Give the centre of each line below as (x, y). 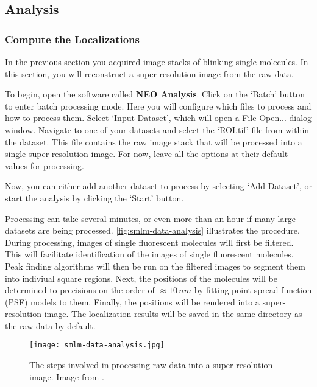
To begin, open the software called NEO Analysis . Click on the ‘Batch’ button (155, 94)
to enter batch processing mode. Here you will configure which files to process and (158, 106)
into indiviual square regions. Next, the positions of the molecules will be (141, 278)
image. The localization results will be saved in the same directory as (173, 314)
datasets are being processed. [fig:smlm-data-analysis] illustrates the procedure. (152, 230)
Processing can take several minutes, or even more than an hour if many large (151, 218)
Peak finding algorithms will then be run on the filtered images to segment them (155, 266)
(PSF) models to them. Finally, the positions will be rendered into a (132, 302)
